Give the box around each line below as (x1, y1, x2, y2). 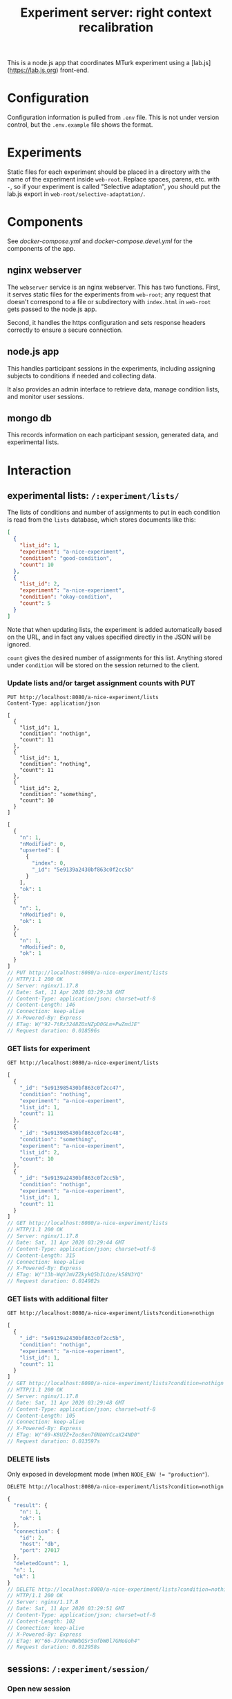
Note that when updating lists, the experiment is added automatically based (7, 625, 222, 633)
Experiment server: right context (20, 5, 212, 21)
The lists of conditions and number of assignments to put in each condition (7, 508, 221, 517)
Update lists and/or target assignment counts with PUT (7, 678, 195, 687)
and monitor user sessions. (7, 392, 84, 400)
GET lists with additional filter (7, 1294, 108, 1303)
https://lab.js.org (9, 66, 57, 74)
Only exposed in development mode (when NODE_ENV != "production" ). (7, 1470, 209, 1479)
